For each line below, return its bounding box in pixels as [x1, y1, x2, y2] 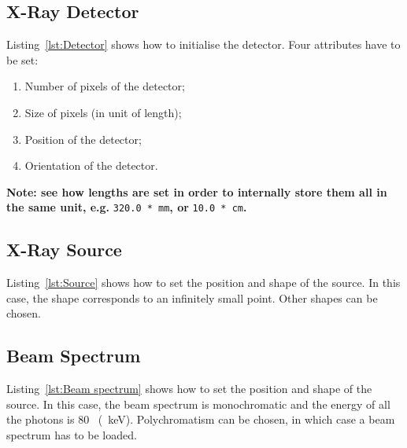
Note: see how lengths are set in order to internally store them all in [6, 183, 387, 200]
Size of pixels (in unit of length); [24, 104, 182, 120]
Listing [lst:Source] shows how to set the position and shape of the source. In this [6, 274, 401, 291]
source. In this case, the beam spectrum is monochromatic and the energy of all [6, 395, 390, 412]
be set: [6, 51, 39, 68]
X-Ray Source [6, 237, 122, 262]
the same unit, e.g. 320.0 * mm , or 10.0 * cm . [6, 199, 247, 215]
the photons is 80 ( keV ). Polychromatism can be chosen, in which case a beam [6, 411, 395, 428]
